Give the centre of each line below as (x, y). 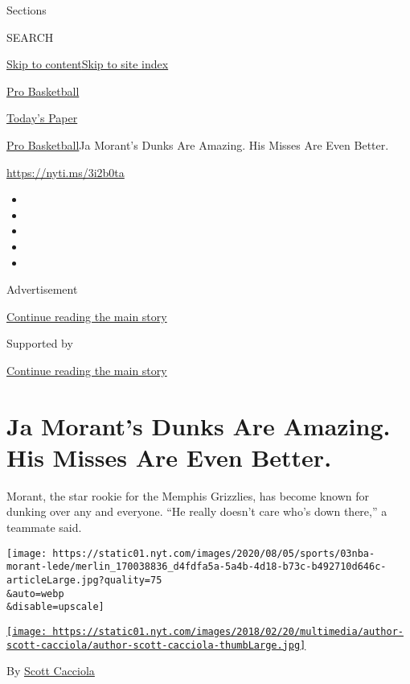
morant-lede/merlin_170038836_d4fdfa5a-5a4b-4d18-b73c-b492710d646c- (197, 567)
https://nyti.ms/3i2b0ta (66, 172)
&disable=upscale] (55, 607)
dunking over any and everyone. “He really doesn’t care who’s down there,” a (197, 511)
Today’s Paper (42, 118)
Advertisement (42, 289)
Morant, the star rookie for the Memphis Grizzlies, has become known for (188, 495)
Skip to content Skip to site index (88, 64)
